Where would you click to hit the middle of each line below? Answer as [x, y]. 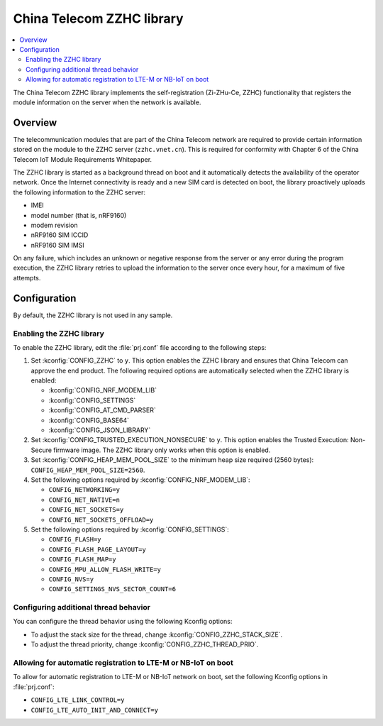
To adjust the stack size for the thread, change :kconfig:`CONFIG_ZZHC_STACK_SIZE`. [157, 634]
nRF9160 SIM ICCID [60, 235]
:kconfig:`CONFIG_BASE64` [89, 420]
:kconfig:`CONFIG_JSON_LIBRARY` [100, 430]
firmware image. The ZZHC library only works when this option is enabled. [162, 450]
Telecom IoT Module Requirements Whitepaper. [83, 159]
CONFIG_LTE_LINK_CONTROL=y [78, 700]
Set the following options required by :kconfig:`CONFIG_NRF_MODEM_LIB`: [141, 480]
